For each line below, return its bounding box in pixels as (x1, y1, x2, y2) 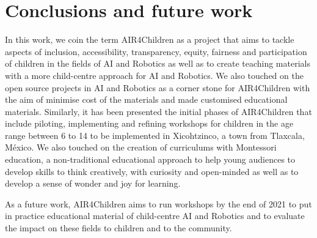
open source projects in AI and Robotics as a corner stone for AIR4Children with (5, 81, 310, 94)
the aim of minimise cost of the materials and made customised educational (5, 93, 288, 106)
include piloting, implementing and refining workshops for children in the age (5, 117, 294, 130)
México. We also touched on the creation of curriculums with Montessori (5, 141, 277, 154)
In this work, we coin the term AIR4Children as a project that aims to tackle (5, 33, 294, 46)
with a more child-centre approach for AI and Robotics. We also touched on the (5, 69, 304, 81)
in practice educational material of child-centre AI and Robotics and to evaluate (5, 209, 305, 222)
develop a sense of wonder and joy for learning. (5, 177, 181, 190)
